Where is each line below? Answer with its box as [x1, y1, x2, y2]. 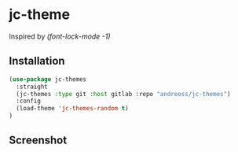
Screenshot [9, 134, 68, 147]
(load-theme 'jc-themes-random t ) [16, 105, 129, 113]
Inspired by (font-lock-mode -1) [9, 32, 111, 41]
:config [16, 97, 42, 106]
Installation [9, 54, 65, 68]
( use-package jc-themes [9, 75, 87, 83]
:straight [16, 83, 48, 91]
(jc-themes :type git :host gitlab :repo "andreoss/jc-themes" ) [16, 90, 231, 98]
